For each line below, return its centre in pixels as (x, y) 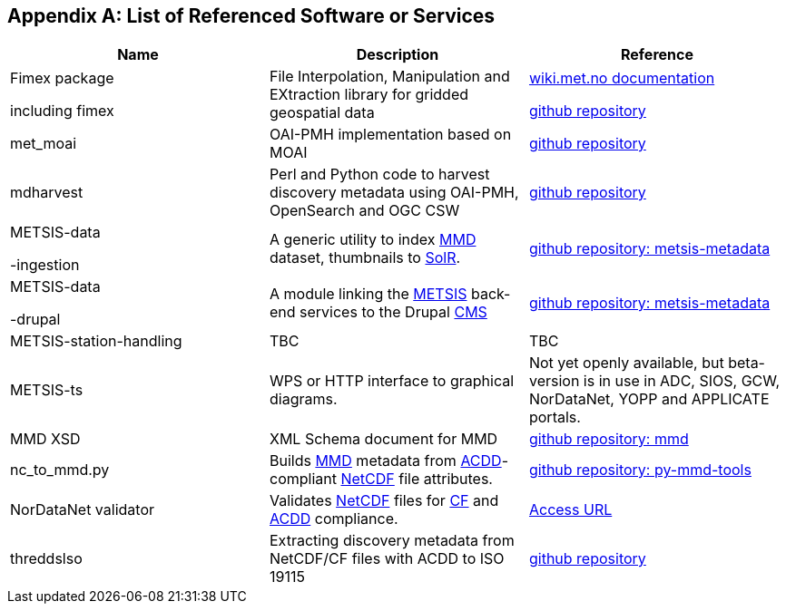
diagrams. (303, 399)
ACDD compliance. (334, 519)
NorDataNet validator (82, 510)
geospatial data (322, 113)
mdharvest (47, 193)
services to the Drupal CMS (393, 312)
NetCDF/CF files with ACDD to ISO (387, 559)
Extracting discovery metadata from (392, 541)
